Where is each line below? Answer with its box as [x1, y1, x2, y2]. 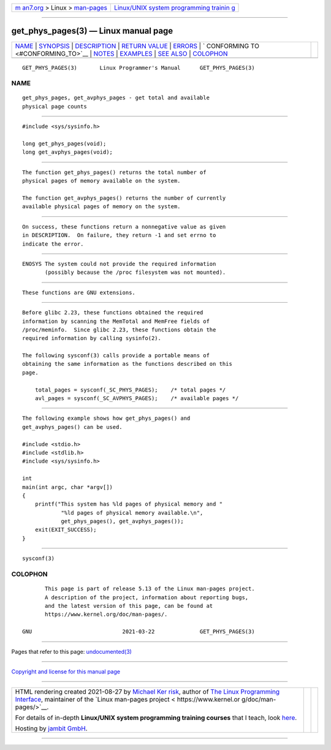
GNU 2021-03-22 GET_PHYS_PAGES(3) [22, 628, 255, 635]
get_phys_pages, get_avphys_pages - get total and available [22, 94, 210, 101]
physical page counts [22, 103, 87, 110]
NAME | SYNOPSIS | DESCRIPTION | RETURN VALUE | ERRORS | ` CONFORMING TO [15, 42, 260, 50]
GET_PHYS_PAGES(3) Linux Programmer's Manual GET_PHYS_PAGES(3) [22, 64, 255, 71]
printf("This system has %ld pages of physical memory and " [34, 501, 223, 508]
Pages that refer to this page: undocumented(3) [11, 648, 132, 655]
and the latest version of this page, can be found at [45, 602, 213, 609]
